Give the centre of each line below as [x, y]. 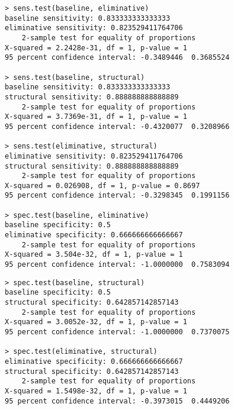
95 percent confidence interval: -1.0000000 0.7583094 [117, 265]
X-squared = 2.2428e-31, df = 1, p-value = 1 [96, 48]
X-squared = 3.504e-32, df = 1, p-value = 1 [94, 255]
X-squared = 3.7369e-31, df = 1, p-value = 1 [96, 117]
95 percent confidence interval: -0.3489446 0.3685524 [117, 58]
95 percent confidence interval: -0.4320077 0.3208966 [117, 126]
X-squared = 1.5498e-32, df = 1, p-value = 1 [96, 391]
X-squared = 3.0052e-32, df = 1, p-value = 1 [96, 322]
